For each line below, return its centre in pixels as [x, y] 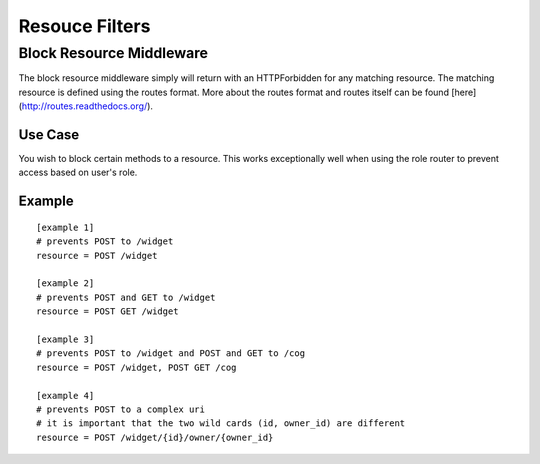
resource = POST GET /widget [107, 311]
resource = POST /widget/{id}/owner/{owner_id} [155, 437]
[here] [464, 92]
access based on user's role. [78, 172]
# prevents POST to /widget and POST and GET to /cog [170, 353]
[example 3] [65, 339]
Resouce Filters [84, 26]
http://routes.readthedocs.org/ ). [87, 106]
